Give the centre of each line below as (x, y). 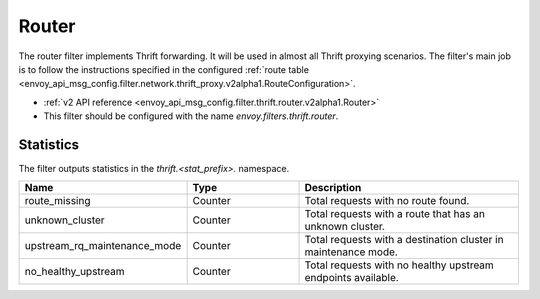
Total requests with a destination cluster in (404, 240)
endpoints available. (351, 278)
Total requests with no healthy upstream (399, 265)
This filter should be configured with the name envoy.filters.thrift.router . (191, 116)
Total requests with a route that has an (394, 214)
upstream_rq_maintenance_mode (103, 246)
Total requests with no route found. (387, 201)
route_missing (57, 201)
